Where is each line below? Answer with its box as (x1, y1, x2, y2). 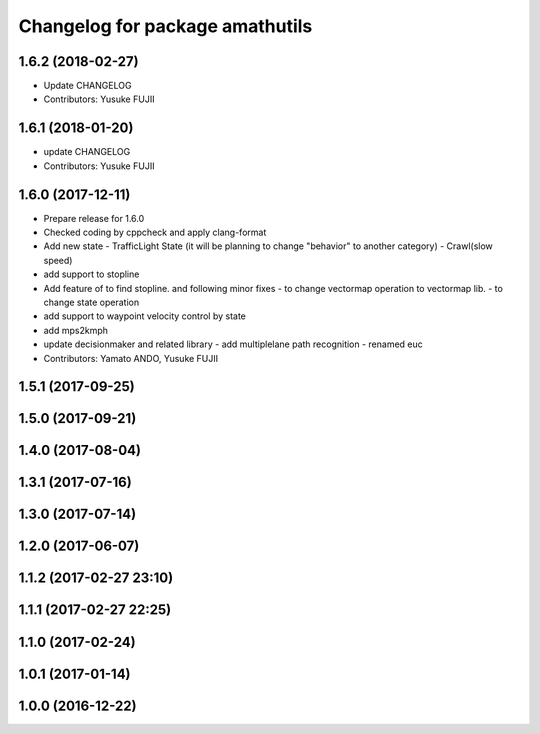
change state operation (43, 296, 140, 308)
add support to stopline (43, 268, 140, 280)
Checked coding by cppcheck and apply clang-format (43, 226, 267, 239)
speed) (43, 254, 73, 266)
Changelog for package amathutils (18, 15, 313, 37)
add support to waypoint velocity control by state (43, 310, 247, 322)
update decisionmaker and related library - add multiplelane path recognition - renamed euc (43, 338, 424, 350)
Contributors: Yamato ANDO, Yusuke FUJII (43, 352, 219, 364)
